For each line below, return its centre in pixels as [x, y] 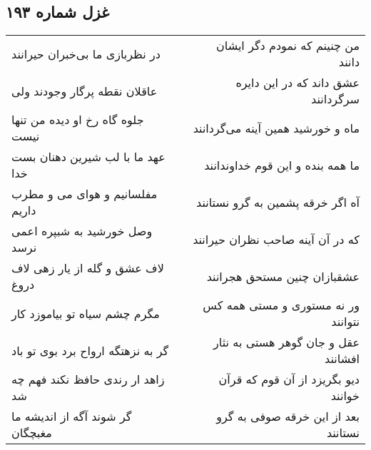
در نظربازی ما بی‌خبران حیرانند [86, 53]
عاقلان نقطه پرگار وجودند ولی [85, 91]
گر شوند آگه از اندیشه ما [72, 416]
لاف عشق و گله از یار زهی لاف [88, 268]
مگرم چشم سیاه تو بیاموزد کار [86, 313]
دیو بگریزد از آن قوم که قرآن [289, 379]
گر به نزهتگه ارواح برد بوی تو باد [90, 350]
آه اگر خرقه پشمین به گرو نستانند [278, 202]
